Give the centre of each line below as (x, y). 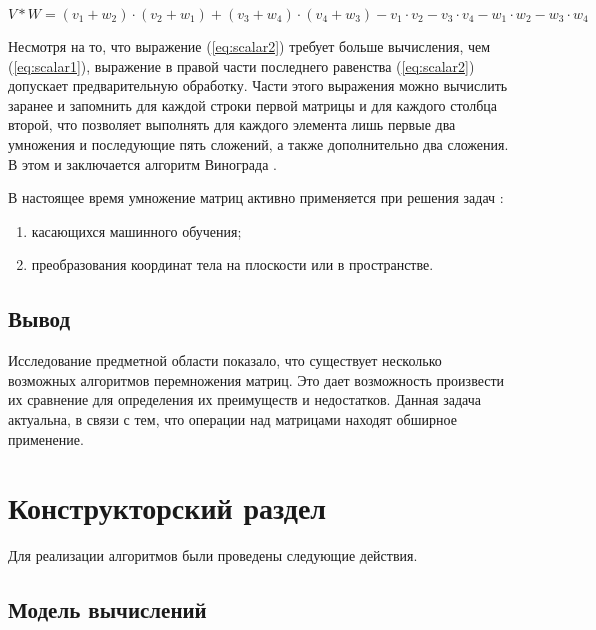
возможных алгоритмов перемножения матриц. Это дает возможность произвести (256, 379)
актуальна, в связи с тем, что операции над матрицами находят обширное (232, 418)
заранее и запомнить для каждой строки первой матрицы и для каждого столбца (253, 104)
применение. (46, 438)
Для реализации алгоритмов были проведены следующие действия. (213, 555)
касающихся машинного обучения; (136, 230)
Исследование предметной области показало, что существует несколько (225, 360)
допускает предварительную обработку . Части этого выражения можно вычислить (258, 85)
